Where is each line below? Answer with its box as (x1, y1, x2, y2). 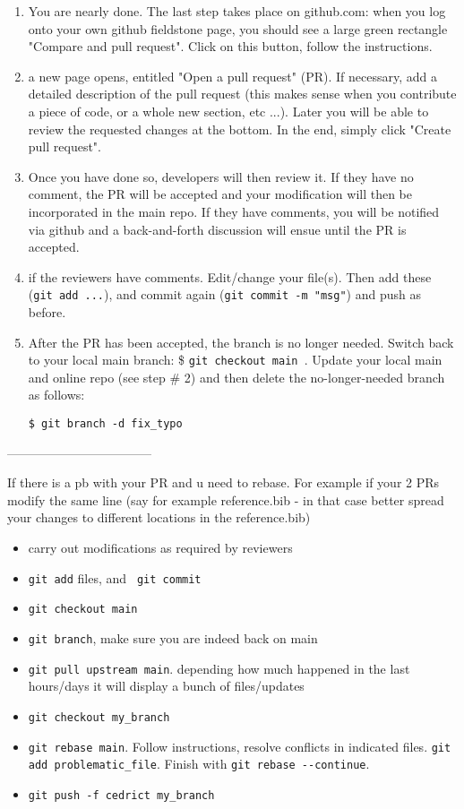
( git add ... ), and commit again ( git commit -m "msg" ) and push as (28, 285, 421, 304)
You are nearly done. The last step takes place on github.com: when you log (28, 2, 446, 20)
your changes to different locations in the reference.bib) (7, 508, 311, 527)
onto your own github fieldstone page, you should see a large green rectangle (28, 19, 448, 38)
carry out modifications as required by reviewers (28, 538, 293, 557)
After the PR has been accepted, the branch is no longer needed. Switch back (28, 332, 454, 351)
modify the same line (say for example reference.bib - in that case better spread (7, 490, 444, 509)
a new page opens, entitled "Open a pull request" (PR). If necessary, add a (28, 66, 437, 85)
